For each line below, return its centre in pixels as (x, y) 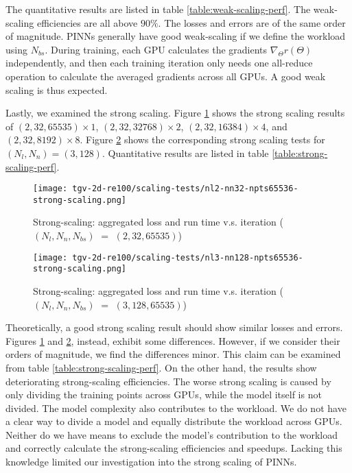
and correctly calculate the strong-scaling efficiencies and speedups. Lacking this (174, 448)
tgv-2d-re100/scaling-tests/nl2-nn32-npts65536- (185, 189)
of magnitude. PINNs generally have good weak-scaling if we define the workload (176, 36)
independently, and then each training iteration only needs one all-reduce (159, 63)
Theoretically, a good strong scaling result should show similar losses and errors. (174, 327)
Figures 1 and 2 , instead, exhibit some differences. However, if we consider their (173, 340)
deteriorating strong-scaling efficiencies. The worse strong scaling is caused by (168, 381)
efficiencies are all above (87, 22)
